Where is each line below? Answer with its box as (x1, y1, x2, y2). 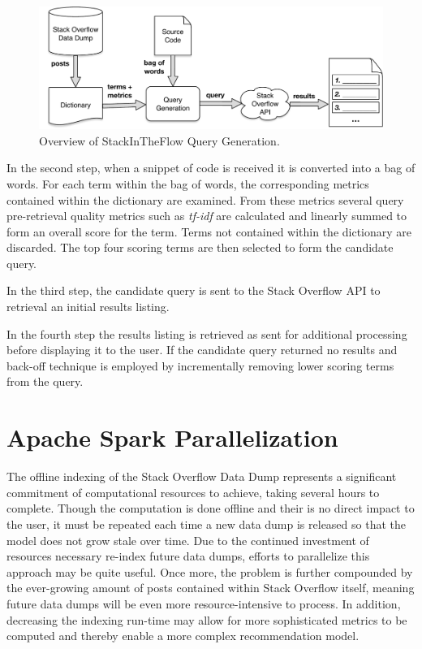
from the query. (6, 373, 84, 390)
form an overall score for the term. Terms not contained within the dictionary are (6, 223, 412, 240)
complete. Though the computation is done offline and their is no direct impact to (6, 500, 415, 517)
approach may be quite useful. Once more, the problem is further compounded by (6, 563, 413, 580)
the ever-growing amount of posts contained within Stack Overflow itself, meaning (6, 579, 415, 596)
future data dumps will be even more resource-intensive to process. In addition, (6, 595, 401, 612)
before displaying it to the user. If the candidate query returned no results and (6, 341, 398, 358)
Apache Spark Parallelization (6, 421, 338, 454)
